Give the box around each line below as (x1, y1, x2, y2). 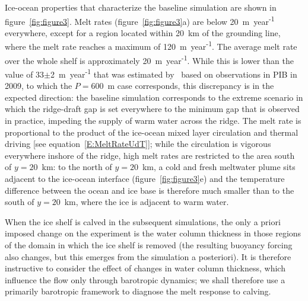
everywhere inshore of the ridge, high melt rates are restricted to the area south (5, 149, 295, 161)
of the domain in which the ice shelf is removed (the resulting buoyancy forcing (5, 238, 293, 251)
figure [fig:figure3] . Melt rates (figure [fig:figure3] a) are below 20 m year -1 (5, 13, 275, 27)
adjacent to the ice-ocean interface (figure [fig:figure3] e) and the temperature (5, 172, 285, 184)
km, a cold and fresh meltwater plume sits (142, 161, 296, 173)
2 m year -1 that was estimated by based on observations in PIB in (50, 66, 297, 80)
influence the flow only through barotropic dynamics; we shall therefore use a (5, 273, 285, 286)
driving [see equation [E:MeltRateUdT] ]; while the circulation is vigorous (5, 137, 271, 150)
